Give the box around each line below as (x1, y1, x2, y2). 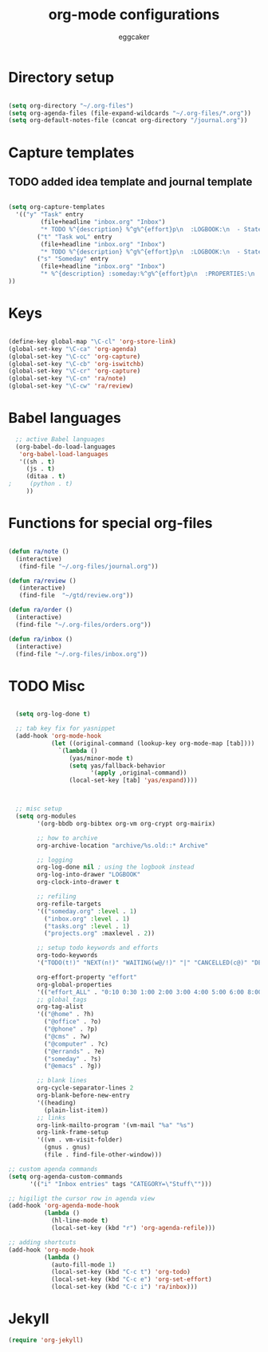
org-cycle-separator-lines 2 (37, 1084, 134, 1092)
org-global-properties (37, 980, 112, 988)
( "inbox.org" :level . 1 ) (43, 915, 130, 923)
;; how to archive (37, 834, 98, 842)
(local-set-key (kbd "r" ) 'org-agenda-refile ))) (50, 1224, 216, 1232)
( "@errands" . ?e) (43, 1047, 105, 1055)
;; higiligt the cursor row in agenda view (8, 1194, 156, 1202)
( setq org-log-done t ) (15, 710, 91, 719)
